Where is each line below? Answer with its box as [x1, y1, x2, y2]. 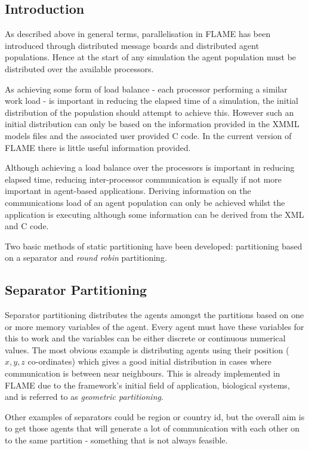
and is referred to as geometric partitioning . [5, 390, 163, 403]
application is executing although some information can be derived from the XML [5, 208, 304, 220]
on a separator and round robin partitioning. [5, 251, 167, 264]
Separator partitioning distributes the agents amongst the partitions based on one [5, 309, 304, 321]
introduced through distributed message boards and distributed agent [5, 39, 259, 51]
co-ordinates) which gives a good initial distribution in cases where [27, 355, 271, 368]
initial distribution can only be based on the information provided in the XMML [5, 118, 299, 130]
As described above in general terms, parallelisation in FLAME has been [5, 27, 271, 40]
